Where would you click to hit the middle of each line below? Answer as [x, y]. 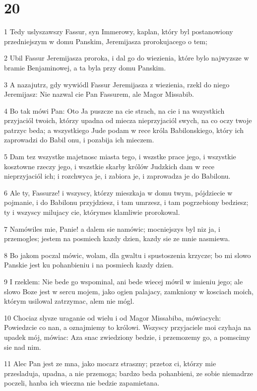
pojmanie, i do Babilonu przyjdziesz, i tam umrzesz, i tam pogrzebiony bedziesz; [126, 202]
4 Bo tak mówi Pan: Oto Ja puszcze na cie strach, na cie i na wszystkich [114, 110]
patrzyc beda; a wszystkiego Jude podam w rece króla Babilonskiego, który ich [124, 130]
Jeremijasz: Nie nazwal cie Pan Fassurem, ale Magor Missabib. [99, 94]
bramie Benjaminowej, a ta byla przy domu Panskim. [85, 67]
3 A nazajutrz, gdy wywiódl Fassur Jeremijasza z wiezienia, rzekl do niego [117, 84]
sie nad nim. [23, 347]
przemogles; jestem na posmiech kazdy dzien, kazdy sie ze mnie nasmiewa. [117, 238]
